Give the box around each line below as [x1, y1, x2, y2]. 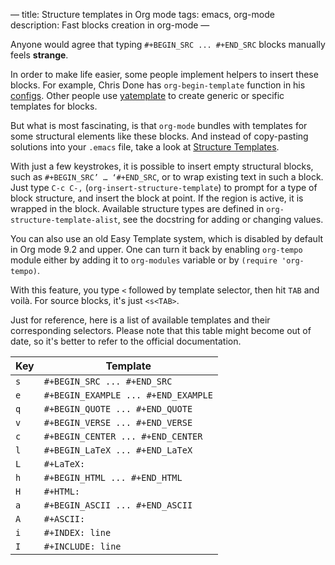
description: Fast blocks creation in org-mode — [10, 19, 210, 31]
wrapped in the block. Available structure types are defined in [10, 203, 265, 214]
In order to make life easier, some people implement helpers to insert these [10, 69, 319, 80]
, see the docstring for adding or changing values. [117, 214, 324, 225]
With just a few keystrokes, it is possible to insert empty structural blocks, [10, 160, 314, 172]
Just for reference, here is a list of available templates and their [10, 314, 271, 326]
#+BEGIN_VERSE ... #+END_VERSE [43, 417, 193, 428]
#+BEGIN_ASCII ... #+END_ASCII [43, 500, 193, 511]
